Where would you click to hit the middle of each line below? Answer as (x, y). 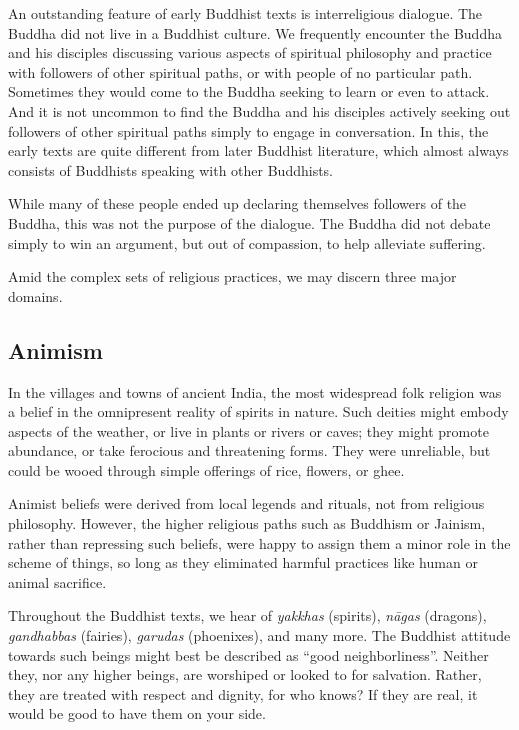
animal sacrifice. (57, 581)
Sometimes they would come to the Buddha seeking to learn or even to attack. (249, 91)
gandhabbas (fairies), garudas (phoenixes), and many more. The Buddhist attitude (259, 635)
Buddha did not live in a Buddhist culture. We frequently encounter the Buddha (255, 32)
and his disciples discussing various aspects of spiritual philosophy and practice (250, 52)
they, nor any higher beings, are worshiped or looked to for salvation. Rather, (245, 674)
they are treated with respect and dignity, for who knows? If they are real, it (243, 693)
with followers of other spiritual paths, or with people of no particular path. (240, 71)
